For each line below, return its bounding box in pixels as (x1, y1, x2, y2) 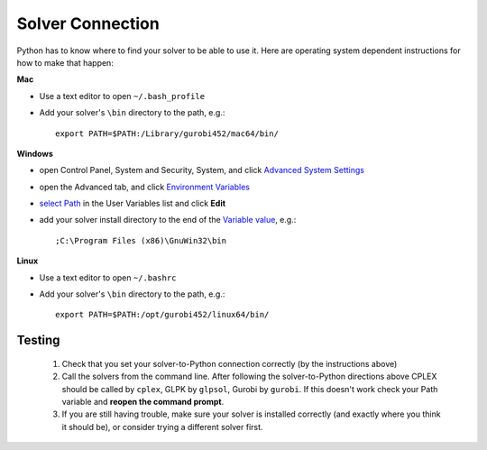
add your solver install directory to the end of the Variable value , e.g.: (39, 215, 297, 225)
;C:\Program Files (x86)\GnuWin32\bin (55, 235, 227, 245)
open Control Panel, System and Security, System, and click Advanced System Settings (39, 165, 365, 176)
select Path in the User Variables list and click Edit (39, 198, 225, 209)
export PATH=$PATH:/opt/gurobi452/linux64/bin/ (55, 309, 270, 320)
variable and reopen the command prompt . (61, 396, 225, 407)
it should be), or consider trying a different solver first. (61, 421, 263, 432)
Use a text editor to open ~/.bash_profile (39, 90, 206, 101)
